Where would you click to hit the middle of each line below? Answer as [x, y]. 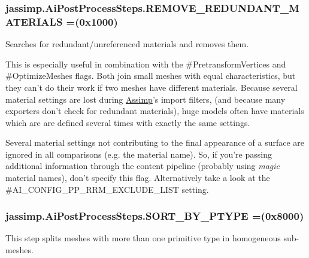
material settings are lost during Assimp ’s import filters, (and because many [146, 99]
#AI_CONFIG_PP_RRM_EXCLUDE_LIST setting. [107, 189]
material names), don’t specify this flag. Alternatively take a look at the [138, 178]
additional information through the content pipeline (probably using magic [143, 166]
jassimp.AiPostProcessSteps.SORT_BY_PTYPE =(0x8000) [155, 216]
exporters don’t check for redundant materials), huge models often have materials [155, 111]
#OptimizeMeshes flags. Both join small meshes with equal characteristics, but [151, 76]
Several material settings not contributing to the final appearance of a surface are [155, 142]
